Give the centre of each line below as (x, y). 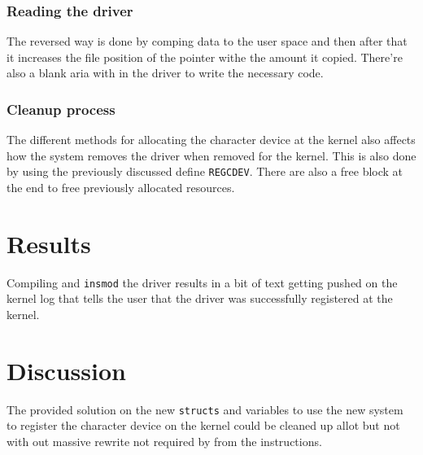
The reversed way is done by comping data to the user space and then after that (207, 41)
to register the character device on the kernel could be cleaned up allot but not (203, 425)
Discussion (66, 370)
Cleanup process (61, 109)
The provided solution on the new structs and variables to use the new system (205, 409)
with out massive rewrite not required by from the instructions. (164, 441)
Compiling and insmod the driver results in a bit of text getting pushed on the (202, 282)
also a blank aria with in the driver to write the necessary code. (165, 73)
